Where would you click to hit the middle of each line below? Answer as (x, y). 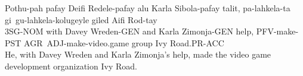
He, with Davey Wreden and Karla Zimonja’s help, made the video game (138, 54)
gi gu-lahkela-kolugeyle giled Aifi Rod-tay (81, 19)
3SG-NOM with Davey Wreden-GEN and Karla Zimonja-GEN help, (129, 31)
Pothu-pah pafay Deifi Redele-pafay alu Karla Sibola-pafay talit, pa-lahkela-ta (148, 8)
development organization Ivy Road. (71, 66)
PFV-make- (277, 31)
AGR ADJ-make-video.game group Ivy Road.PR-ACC (124, 42)
